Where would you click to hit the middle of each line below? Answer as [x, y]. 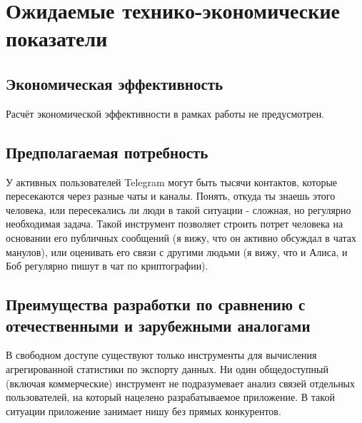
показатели [57, 38]
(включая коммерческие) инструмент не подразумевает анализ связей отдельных [181, 383]
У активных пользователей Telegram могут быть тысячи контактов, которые [172, 182]
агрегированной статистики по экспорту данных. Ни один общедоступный [167, 368]
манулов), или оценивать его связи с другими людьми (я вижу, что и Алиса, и [177, 251]
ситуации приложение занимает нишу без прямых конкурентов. [144, 411]
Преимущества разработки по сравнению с [156, 304]
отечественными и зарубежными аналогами [158, 325]
